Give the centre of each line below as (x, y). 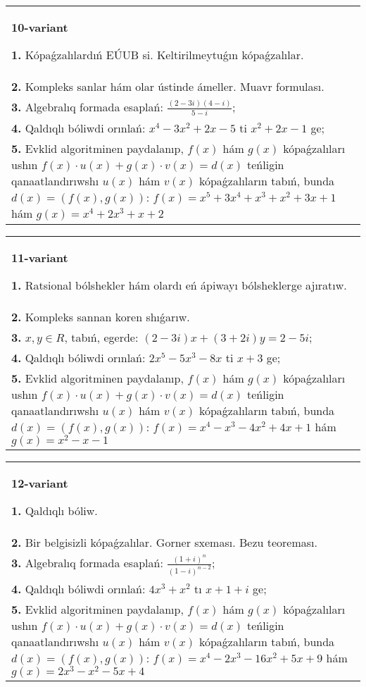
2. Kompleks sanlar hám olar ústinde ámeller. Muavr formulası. (168, 86)
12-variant (40, 483)
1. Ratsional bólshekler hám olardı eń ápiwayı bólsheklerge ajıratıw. (179, 285)
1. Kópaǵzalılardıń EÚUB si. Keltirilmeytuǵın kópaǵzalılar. (158, 55)
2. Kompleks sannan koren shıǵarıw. (101, 316)
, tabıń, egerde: (101, 337)
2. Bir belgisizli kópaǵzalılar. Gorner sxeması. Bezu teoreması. (164, 543)
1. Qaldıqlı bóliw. (55, 511)
